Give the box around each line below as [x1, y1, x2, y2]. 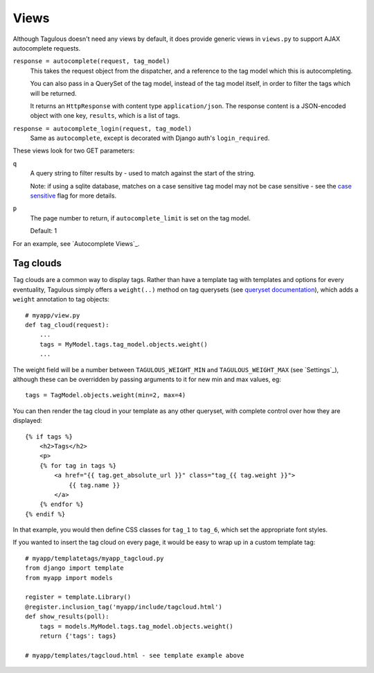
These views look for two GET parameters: [12, 146, 135, 155]
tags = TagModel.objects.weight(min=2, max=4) [25, 392, 186, 399]
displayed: [12, 417, 43, 425]
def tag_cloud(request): [25, 321, 109, 329]
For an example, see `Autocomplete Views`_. [12, 239, 140, 247]
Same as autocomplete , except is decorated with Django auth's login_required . [30, 134, 270, 142]
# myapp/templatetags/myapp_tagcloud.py [25, 554, 164, 562]
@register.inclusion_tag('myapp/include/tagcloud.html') [25, 603, 223, 611]
